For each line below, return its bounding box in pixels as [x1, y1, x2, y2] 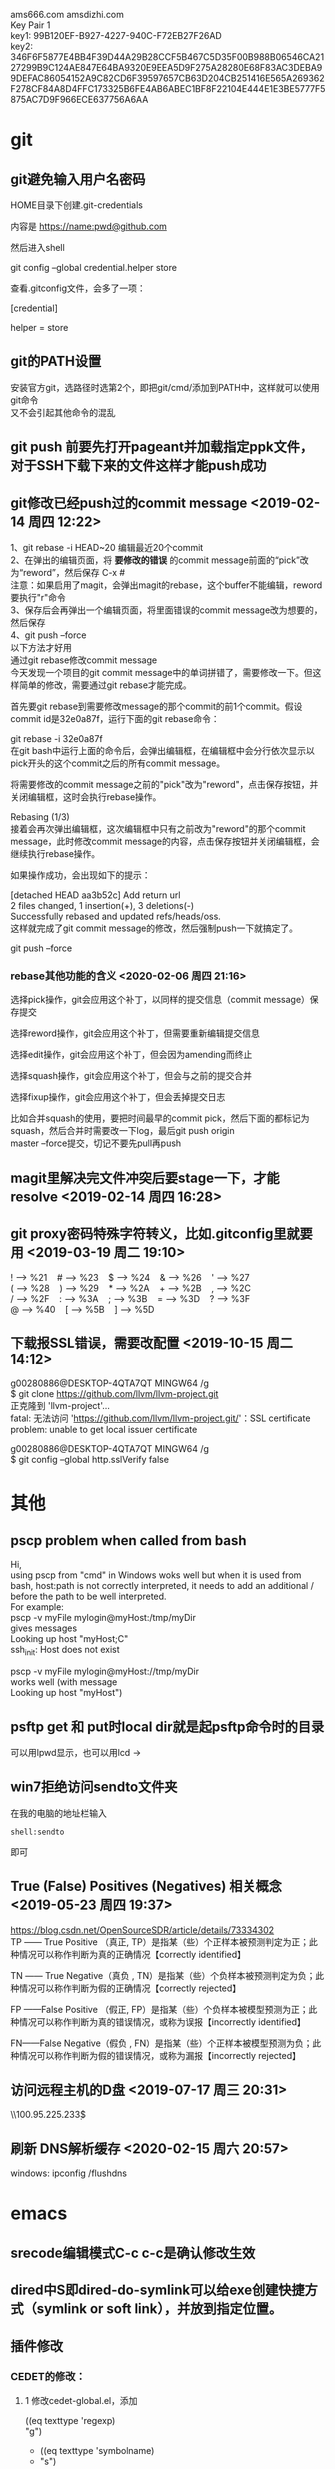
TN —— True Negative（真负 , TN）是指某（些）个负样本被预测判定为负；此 [10, 1969, 325, 1981]
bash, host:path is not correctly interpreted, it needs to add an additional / [10, 1580, 315, 1592]
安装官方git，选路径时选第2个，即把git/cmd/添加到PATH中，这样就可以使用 [10, 381, 320, 393]
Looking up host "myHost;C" [10, 1633, 129, 1645]
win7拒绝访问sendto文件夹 [10, 1779, 178, 1796]
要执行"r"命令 [10, 592, 67, 604]
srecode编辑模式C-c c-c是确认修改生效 [10, 2244, 256, 2261]
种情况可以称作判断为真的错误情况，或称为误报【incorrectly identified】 [10, 2015, 307, 2028]
